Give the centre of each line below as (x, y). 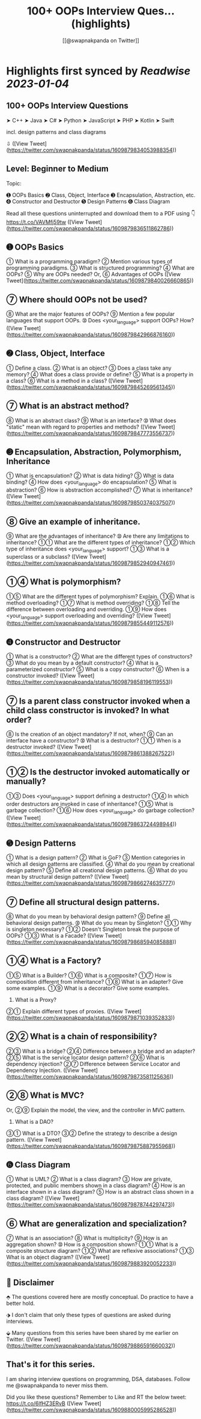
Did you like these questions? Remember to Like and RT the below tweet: (96, 1397)
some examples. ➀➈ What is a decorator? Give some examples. (88, 988)
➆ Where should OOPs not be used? (77, 299)
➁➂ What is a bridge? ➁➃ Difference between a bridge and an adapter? (101, 1051)
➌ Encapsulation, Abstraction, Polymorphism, (94, 452)
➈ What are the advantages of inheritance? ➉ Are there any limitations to (98, 536)
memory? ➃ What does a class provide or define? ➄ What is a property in (100, 374)
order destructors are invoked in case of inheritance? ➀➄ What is (90, 804)
